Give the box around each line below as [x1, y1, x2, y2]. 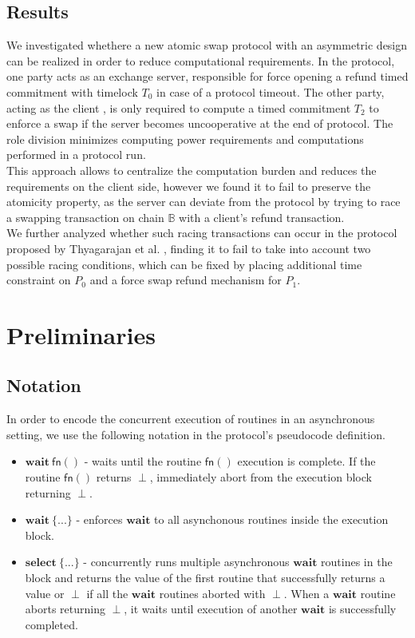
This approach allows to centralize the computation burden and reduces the [6, 161, 377, 178]
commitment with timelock [6, 83, 138, 100]
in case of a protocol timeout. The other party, [156, 83, 385, 100]
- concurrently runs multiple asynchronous [83, 553, 290, 570]
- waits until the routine [84, 453, 202, 470]
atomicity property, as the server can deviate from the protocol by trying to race [6, 193, 401, 210]
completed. [25, 616, 78, 632]
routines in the [321, 553, 393, 570]
